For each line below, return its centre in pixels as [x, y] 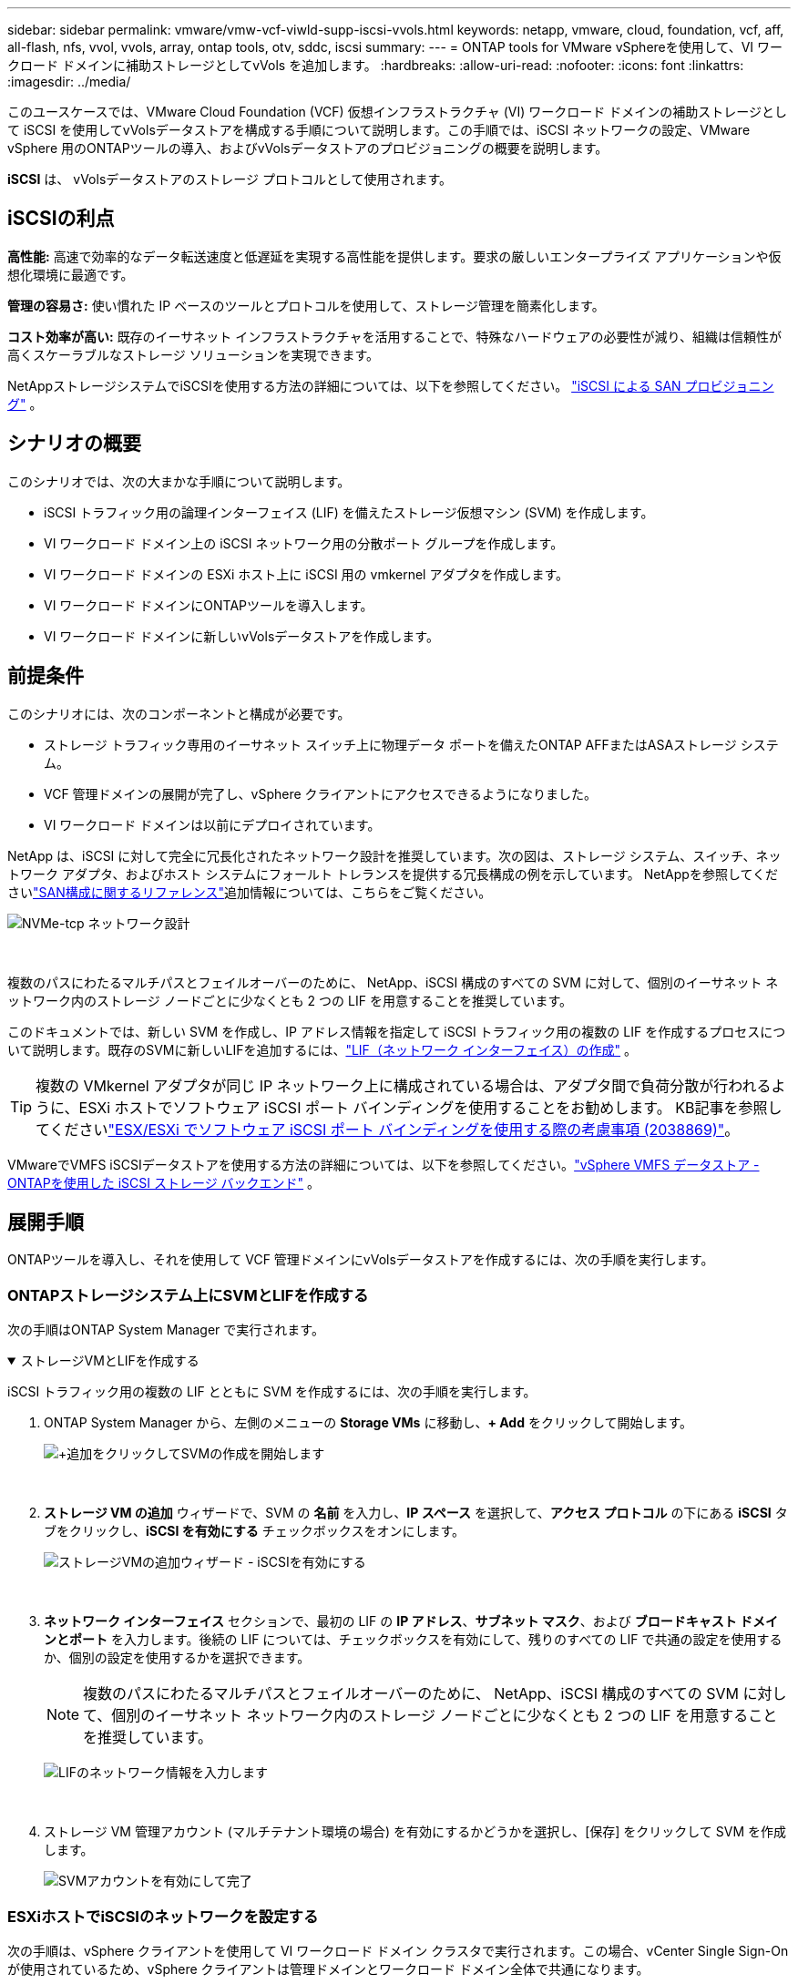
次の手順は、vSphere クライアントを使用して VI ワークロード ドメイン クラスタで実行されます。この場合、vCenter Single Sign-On [398, 1950]
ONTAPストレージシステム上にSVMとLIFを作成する [188, 1295]
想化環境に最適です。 [71, 274]
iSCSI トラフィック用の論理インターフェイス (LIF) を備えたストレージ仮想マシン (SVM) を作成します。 [349, 512]
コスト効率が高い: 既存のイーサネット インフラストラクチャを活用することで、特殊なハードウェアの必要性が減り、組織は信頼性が [394, 336]
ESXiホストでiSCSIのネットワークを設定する [163, 1916]
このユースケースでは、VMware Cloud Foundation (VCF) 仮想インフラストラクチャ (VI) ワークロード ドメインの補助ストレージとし [397, 112]
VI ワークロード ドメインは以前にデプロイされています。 [212, 824]
